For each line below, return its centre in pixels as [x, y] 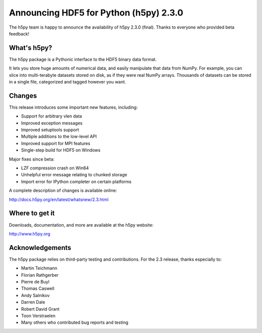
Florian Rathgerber [40, 275]
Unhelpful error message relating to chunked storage [74, 175]
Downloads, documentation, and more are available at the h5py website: [81, 225]
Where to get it [32, 213]
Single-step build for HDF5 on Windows [61, 150]
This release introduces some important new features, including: [73, 107]
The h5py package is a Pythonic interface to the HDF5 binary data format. [83, 59]
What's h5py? [31, 48]
